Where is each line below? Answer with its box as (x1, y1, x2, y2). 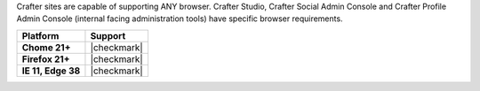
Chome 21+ (21, 41, 71, 53)
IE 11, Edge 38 (21, 64, 81, 77)
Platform (21, 29, 60, 42)
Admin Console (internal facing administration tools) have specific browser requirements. (16, 13, 343, 24)
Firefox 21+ (21, 53, 70, 65)
